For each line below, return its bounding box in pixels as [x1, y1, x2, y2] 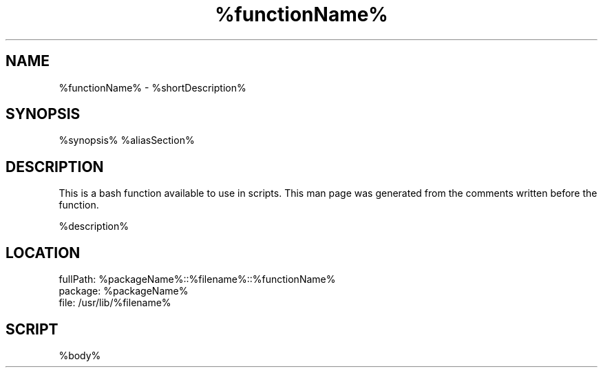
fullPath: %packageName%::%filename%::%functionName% [59, 273, 336, 286]
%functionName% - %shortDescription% [59, 81, 246, 94]
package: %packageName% [59, 285, 189, 297]
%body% [59, 349, 101, 361]
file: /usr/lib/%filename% [59, 297, 171, 309]
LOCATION [6, 244, 81, 262]
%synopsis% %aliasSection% [59, 134, 195, 147]
